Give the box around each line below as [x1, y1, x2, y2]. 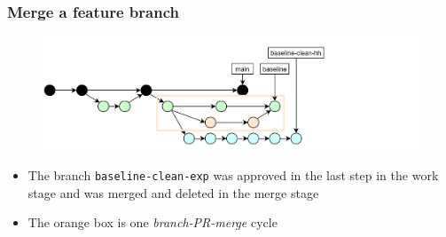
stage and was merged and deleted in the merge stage [27, 183, 319, 201]
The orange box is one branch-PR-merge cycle [27, 213, 278, 232]
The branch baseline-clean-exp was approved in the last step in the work [27, 165, 439, 184]
